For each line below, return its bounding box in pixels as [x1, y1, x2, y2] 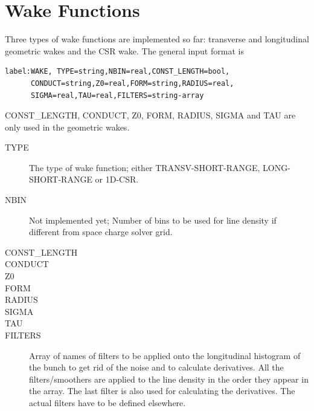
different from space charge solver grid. [29, 225, 173, 238]
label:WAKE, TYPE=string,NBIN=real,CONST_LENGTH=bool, [5, 67, 230, 76]
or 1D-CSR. [95, 173, 139, 186]
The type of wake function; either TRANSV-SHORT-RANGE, [29, 161, 260, 173]
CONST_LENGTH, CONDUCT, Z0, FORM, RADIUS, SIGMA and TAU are [5, 109, 296, 121]
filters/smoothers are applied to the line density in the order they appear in [29, 372, 309, 385]
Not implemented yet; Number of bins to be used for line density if [29, 213, 277, 226]
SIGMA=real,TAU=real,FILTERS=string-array [30, 91, 204, 100]
